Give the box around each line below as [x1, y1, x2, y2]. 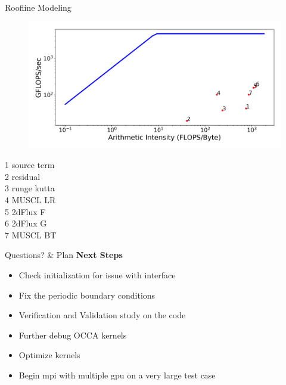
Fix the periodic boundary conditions [18, 288, 156, 301]
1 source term [5, 159, 55, 171]
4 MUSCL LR [5, 193, 56, 206]
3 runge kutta [5, 182, 55, 194]
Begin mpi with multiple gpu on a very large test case [18, 368, 216, 381]
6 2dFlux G [5, 217, 47, 229]
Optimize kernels [18, 349, 80, 361]
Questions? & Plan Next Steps [5, 249, 123, 261]
